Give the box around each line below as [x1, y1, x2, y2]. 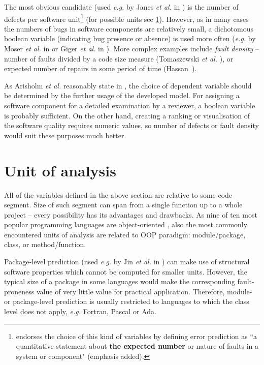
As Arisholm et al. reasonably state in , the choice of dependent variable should [4, 80, 252, 90]
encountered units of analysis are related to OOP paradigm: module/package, [4, 229, 246, 239]
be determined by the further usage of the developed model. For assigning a [4, 90, 240, 101]
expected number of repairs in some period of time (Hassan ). [4, 63, 197, 74]
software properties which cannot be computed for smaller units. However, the [4, 266, 247, 277]
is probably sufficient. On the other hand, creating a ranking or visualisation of [4, 110, 250, 120]
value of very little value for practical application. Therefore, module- [36, 286, 252, 296]
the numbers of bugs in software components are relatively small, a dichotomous [4, 23, 253, 34]
